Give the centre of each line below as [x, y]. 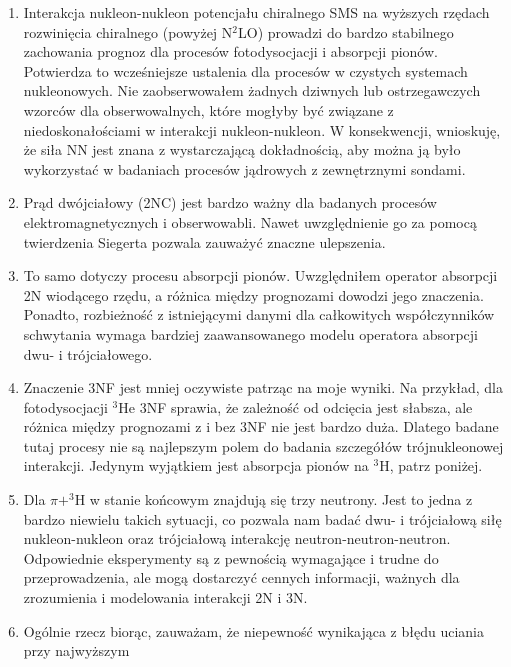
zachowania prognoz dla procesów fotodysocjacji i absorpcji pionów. [230, 51]
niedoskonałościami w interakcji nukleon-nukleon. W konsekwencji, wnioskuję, [262, 129]
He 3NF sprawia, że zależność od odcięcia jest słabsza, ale [295, 406]
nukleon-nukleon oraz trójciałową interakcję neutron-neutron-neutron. [237, 538]
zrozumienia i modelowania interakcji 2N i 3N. [165, 597]
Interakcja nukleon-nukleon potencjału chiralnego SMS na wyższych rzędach [256, 12]
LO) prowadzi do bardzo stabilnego [346, 31]
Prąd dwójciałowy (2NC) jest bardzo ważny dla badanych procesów [230, 202]
